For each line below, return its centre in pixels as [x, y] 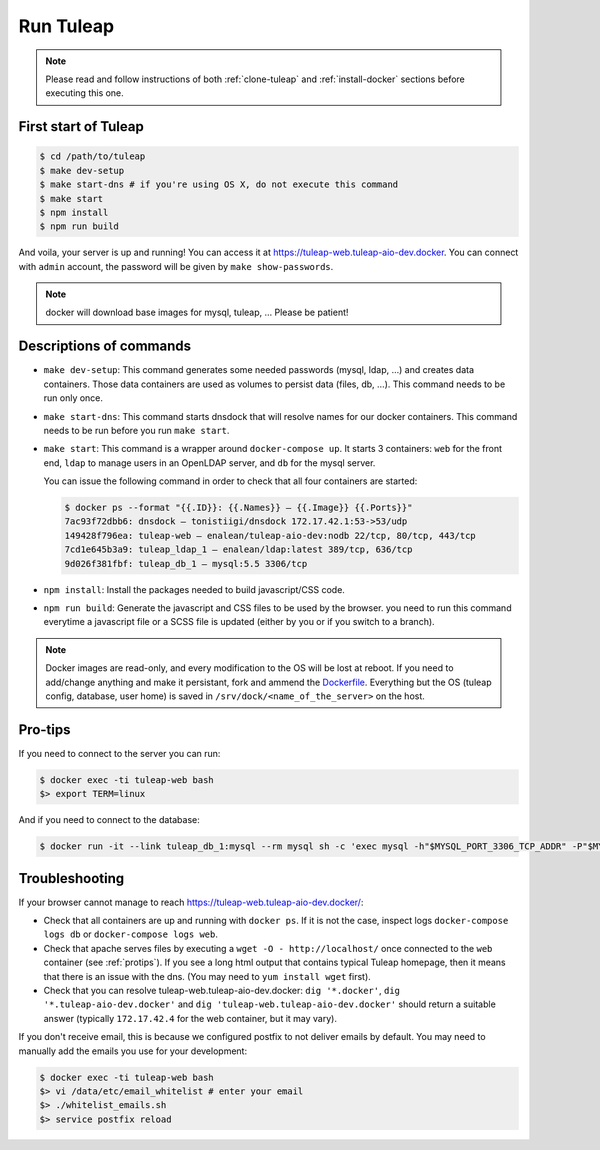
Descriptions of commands [105, 346]
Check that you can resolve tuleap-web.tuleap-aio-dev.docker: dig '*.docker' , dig [221, 991]
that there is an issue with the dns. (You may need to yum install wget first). [207, 976]
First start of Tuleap [81, 126]
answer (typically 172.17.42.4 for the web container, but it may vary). [190, 1018]
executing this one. [84, 93]
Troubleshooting [71, 878]
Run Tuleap [66, 26]
